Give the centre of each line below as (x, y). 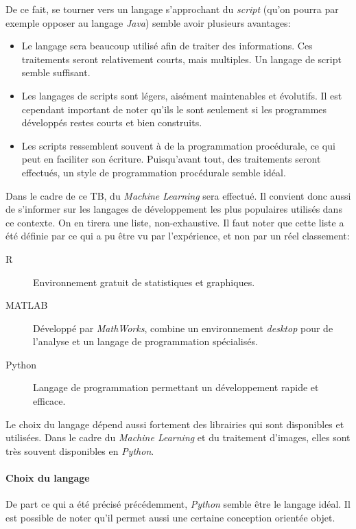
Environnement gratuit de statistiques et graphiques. (144, 282)
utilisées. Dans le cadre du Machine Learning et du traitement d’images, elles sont (178, 437)
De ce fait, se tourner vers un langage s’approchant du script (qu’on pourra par (172, 9)
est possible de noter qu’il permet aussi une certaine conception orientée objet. (170, 517)
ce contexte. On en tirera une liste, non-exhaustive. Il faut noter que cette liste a (175, 222)
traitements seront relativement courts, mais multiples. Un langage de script (181, 59)
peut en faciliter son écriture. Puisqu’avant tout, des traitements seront (171, 159)
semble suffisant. (56, 72)
